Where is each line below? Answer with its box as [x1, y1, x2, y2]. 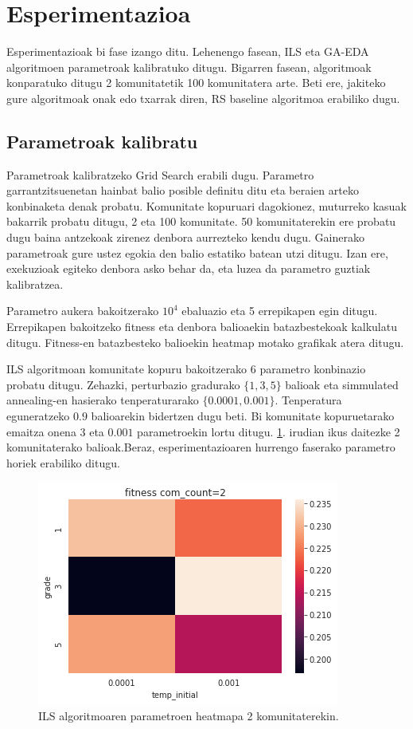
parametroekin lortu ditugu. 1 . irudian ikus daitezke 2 [137, 423, 400, 439]
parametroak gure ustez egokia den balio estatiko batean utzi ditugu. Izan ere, [6, 244, 388, 261]
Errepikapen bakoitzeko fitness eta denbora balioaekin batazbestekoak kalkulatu [6, 318, 397, 335]
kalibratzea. [6, 275, 64, 292]
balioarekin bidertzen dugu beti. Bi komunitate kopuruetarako [91, 408, 395, 424]
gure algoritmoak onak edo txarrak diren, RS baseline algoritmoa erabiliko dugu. [6, 89, 400, 106]
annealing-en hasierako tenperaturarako [6, 392, 199, 408]
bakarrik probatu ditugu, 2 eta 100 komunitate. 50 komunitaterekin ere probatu [6, 213, 396, 230]
